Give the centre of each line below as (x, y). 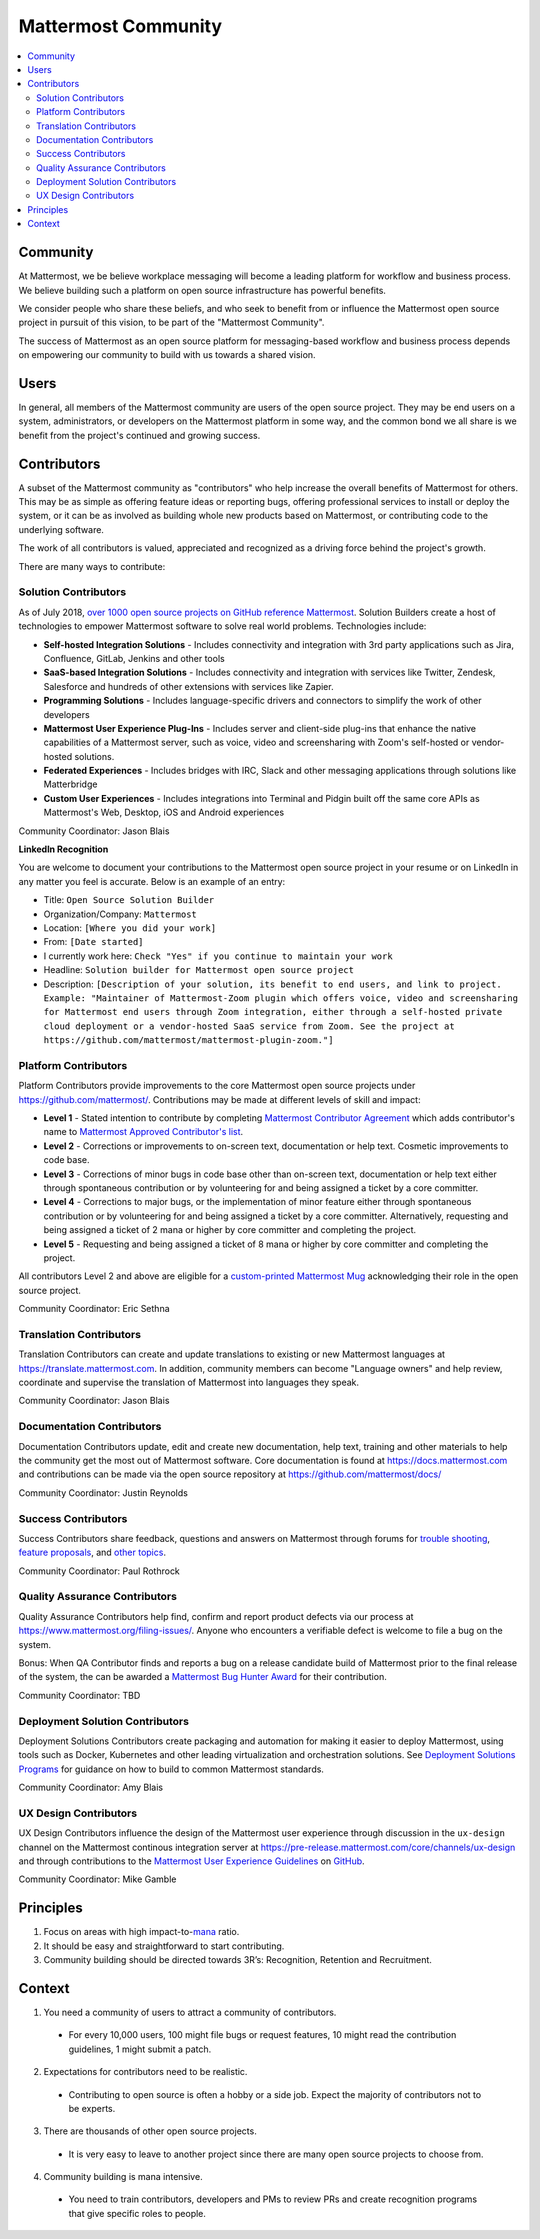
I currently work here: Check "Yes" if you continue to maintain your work (218, 956)
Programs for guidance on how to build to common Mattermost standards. (171, 1769)
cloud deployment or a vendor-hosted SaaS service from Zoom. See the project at (249, 1026)
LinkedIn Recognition (63, 849)
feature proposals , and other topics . (92, 1552)
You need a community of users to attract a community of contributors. (190, 2012)
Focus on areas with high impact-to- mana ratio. (141, 1932)
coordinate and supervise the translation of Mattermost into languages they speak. (189, 1382)
